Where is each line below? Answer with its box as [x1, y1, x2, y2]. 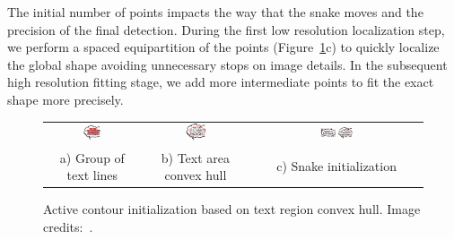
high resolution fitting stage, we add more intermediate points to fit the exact [7, 73, 434, 91]
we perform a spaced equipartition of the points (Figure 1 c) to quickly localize [7, 38, 440, 56]
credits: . [43, 217, 93, 235]
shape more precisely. [7, 90, 124, 108]
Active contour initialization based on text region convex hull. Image [43, 200, 421, 218]
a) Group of [59, 148, 125, 166]
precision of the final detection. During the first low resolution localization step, [7, 20, 445, 38]
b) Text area [161, 148, 231, 166]
